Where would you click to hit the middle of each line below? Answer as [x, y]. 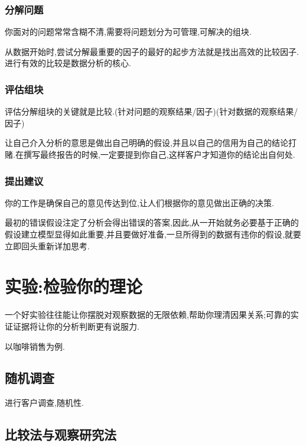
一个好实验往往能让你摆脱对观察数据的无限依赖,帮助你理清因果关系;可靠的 [148, 315]
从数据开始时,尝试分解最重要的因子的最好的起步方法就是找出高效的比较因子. [152, 51]
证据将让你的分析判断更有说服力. [76, 326]
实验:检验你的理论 [74, 286]
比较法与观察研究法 [61, 434]
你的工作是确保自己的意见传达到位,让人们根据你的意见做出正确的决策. [139, 202]
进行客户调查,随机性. [44, 403]
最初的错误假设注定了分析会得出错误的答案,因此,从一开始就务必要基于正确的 [152, 222]
